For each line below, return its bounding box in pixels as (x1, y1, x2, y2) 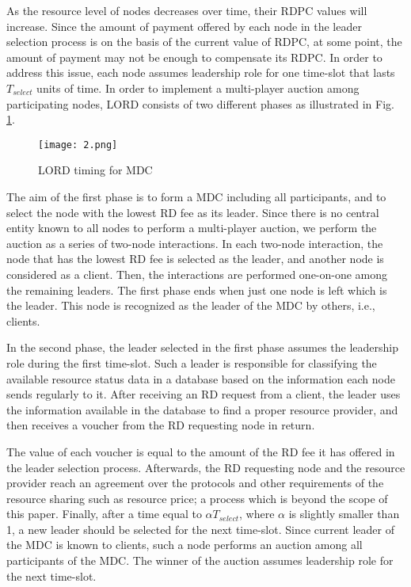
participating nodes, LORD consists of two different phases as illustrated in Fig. (6, 95, 394, 112)
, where (239, 505, 275, 522)
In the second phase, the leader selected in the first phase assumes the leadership (6, 339, 399, 356)
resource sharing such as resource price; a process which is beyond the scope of (6, 490, 388, 506)
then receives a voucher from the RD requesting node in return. (6, 417, 315, 433)
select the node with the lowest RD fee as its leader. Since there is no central (6, 204, 379, 220)
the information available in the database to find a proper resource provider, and (6, 401, 398, 417)
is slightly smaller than (288, 505, 400, 522)
